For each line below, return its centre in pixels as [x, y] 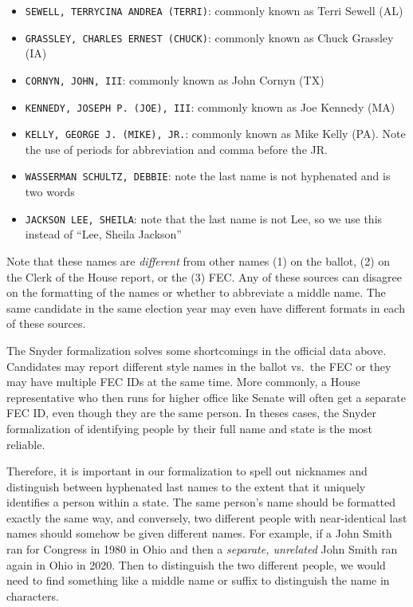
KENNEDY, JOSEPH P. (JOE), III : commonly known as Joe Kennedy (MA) [210, 106]
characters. [33, 595]
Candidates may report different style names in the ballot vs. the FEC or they [199, 366]
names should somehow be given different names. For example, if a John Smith [199, 533]
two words [50, 192]
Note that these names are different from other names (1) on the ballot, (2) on [199, 260]
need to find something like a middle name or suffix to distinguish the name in [198, 580]
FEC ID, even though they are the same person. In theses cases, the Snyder [191, 413]
